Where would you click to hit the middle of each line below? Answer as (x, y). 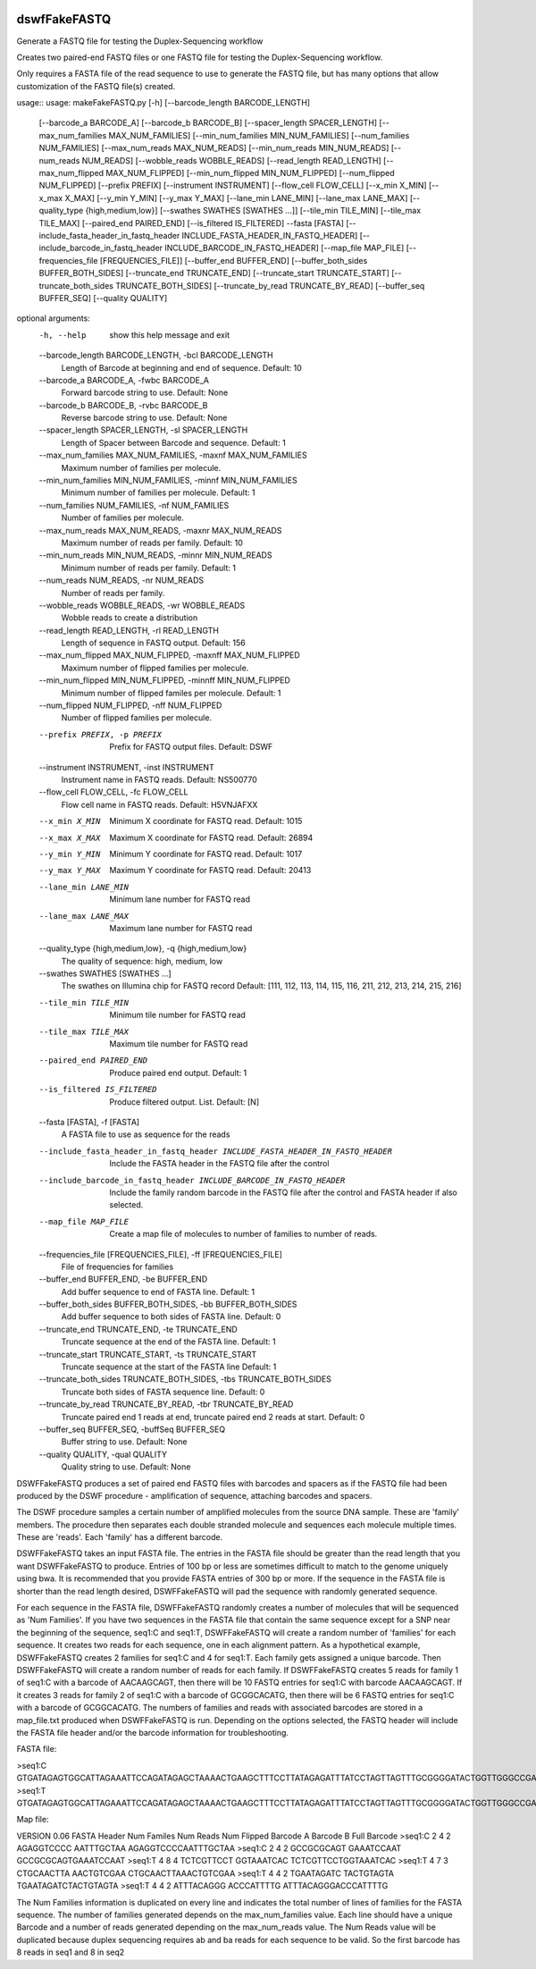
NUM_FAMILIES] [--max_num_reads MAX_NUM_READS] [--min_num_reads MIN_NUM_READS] (214, 148)
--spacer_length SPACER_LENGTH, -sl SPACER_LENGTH (143, 430)
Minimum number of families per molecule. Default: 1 (158, 492)
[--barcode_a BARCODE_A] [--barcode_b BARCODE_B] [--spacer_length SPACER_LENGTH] (208, 123)
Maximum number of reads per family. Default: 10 (152, 543)
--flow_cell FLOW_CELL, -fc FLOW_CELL (113, 792)
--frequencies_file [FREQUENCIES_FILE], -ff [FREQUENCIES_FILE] (161, 1254)
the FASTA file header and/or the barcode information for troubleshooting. (153, 1732)
